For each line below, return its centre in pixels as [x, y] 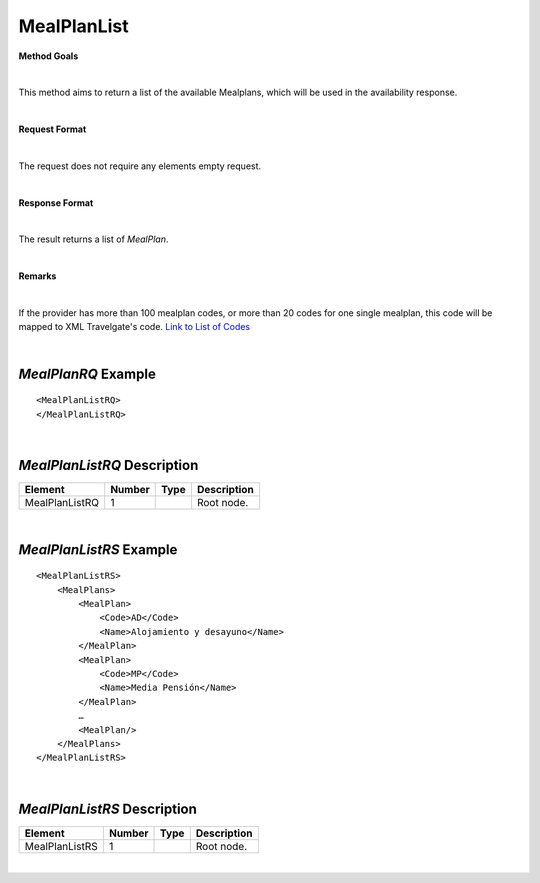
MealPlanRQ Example [87, 373]
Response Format [56, 202]
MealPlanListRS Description [107, 808]
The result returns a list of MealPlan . [93, 239]
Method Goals [48, 56]
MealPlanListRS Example [98, 549]
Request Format [52, 129]
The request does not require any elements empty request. [140, 166]
